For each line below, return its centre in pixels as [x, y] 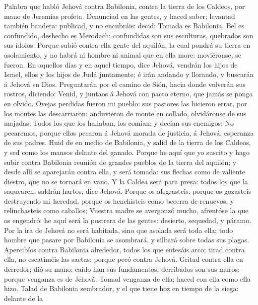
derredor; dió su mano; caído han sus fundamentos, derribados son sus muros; [122, 269]
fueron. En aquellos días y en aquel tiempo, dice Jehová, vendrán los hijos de [121, 64]
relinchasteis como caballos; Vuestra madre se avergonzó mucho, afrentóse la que [126, 210]
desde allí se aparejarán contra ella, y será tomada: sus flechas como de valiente [125, 172]
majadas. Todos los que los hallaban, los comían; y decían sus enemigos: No [119, 123]
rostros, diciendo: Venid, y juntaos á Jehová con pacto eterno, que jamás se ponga [129, 94]
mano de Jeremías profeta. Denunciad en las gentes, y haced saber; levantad [120, 16]
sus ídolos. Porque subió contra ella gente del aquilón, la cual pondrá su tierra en [127, 45]
